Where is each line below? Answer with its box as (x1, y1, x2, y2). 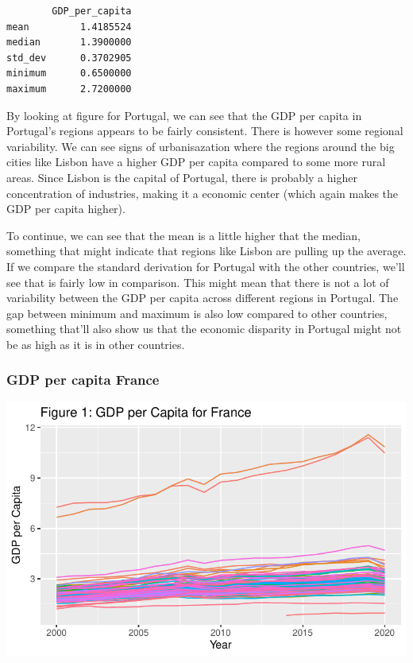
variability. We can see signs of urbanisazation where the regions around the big (6, 138, 395, 154)
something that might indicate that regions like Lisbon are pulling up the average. (6, 242, 407, 259)
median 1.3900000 (6, 37, 132, 48)
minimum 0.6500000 (6, 68, 132, 79)
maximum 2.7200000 (6, 83, 132, 95)
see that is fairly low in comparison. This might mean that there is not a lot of (6, 273, 389, 290)
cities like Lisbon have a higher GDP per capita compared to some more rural (6, 153, 386, 170)
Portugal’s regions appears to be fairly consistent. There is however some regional (6, 122, 403, 139)
